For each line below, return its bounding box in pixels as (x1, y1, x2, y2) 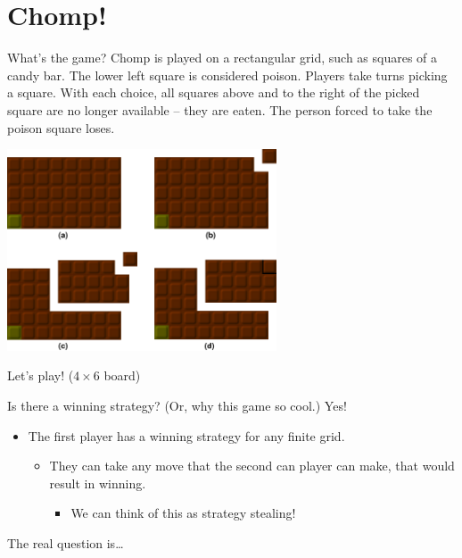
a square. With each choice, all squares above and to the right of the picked (7, 83, 420, 102)
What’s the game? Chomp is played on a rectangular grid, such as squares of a (7, 48, 438, 67)
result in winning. (49, 473, 146, 492)
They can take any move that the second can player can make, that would (49, 456, 455, 475)
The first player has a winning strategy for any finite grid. (28, 426, 345, 445)
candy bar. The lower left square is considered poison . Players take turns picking (7, 65, 448, 84)
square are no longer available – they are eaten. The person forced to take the (7, 100, 433, 119)
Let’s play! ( (7, 366, 74, 385)
